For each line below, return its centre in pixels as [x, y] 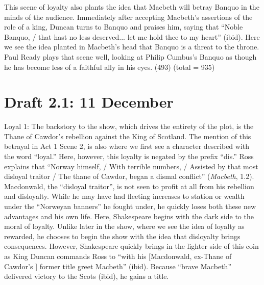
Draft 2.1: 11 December [89, 102]
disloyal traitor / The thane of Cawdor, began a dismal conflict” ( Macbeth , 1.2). [129, 176]
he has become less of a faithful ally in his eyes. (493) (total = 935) [110, 67]
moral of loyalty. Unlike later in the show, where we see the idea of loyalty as [124, 226]
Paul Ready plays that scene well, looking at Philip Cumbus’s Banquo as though [130, 56]
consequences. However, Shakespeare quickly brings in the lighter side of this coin [131, 246]
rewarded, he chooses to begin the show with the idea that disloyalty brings [122, 236]
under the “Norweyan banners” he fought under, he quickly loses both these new [130, 206]
